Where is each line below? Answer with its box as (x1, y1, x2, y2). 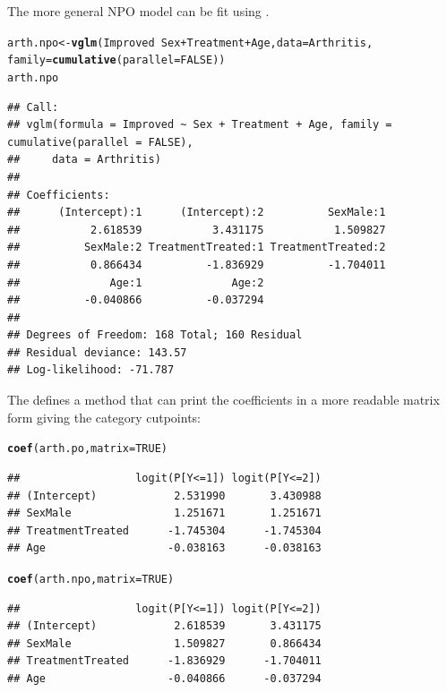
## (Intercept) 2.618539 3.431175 (7, 619, 322, 633)
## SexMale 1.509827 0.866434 (7, 636, 322, 650)
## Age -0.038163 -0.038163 (7, 542, 322, 555)
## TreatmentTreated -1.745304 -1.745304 (7, 524, 322, 537)
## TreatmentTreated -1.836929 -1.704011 (7, 654, 322, 668)
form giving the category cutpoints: (7, 407, 202, 426)
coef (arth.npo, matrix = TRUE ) (7, 572, 175, 585)
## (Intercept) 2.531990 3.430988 (7, 489, 322, 502)
